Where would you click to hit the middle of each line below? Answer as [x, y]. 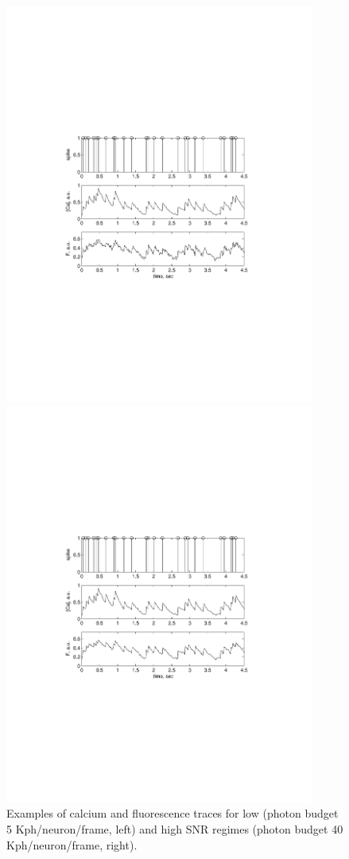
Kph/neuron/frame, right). [72, 844]
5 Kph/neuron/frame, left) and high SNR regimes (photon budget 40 [175, 829]
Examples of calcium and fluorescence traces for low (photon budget [173, 813]
